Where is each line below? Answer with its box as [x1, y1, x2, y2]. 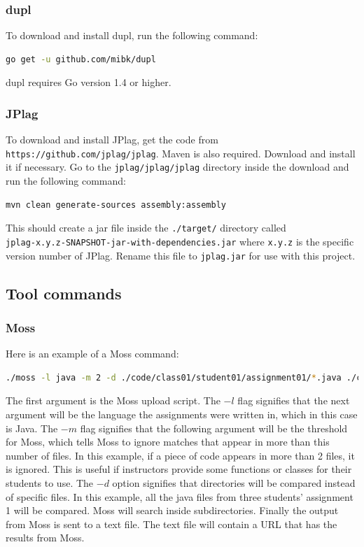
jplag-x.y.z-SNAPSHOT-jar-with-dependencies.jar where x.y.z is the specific [6, 234, 354, 248]
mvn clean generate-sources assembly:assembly [6, 199, 226, 210]
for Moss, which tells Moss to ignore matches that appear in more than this [6, 434, 330, 449]
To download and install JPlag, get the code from [6, 132, 218, 147]
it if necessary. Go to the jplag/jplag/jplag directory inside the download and [6, 159, 349, 174]
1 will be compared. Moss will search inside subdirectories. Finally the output [6, 503, 339, 518]
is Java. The [6, 420, 58, 435]
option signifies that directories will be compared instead [112, 476, 356, 490]
